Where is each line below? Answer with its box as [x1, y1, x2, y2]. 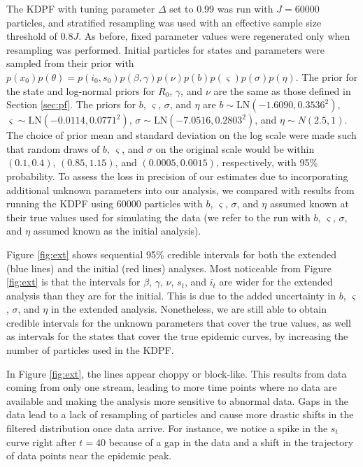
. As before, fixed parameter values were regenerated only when [78, 29, 350, 43]
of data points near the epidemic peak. [6, 448, 172, 463]
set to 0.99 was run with [169, 1, 273, 15]
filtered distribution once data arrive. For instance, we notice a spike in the [6, 421, 328, 436]
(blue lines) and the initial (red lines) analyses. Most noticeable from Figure [6, 260, 332, 275]
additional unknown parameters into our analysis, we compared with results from [6, 182, 355, 197]
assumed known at [269, 196, 349, 211]
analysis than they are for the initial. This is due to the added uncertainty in [6, 288, 336, 302]
